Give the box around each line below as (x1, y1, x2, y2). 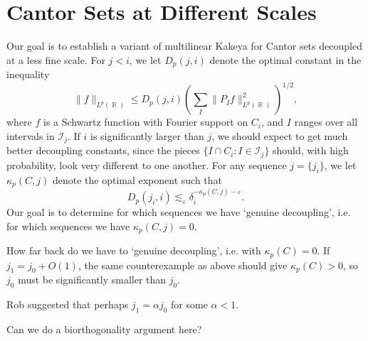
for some (171, 297, 208, 312)
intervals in (6, 128, 55, 143)
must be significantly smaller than (18, 272, 167, 287)
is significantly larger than (90, 128, 204, 143)
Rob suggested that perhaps (6, 297, 129, 312)
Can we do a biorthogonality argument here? (6, 322, 202, 337)
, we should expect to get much (211, 128, 348, 143)
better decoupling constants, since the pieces (6, 143, 200, 158)
